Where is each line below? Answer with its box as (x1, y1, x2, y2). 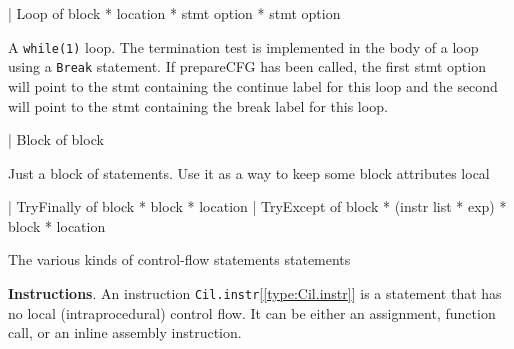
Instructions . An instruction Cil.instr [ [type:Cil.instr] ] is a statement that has (8, 283, 502, 304)
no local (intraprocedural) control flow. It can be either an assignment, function (8, 302, 496, 323)
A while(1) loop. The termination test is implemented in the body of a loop (8, 36, 479, 57)
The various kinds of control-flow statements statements (8, 249, 351, 270)
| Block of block (8, 129, 104, 150)
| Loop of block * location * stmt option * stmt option (8, 3, 341, 23)
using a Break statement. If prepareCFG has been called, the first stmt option (8, 56, 486, 77)
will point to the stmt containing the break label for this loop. (8, 95, 388, 116)
